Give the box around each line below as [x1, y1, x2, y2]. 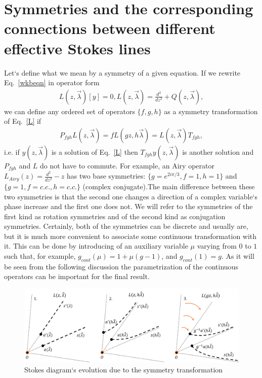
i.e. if [4, 146, 20, 157]
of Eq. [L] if [4, 116, 41, 126]
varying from [197, 240, 237, 251]
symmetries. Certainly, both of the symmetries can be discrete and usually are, [4, 221, 248, 231]
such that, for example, [4, 251, 76, 261]
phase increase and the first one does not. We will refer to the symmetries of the [4, 201, 253, 212]
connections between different [4, 18, 215, 39]
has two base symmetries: [66, 170, 146, 181]
